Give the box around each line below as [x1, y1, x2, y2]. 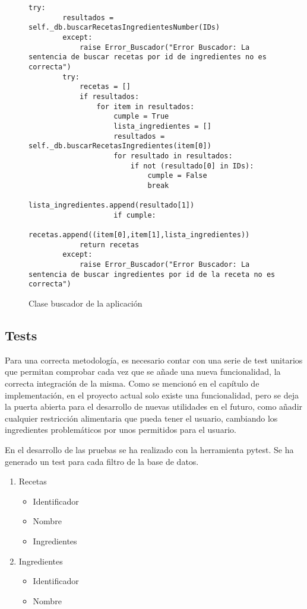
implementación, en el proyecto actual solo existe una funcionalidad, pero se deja [5, 388, 299, 401]
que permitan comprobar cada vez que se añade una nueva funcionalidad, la [5, 365, 281, 378]
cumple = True [113, 112, 169, 121]
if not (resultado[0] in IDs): [130, 161, 254, 170]
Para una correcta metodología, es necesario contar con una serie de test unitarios [5, 353, 303, 366]
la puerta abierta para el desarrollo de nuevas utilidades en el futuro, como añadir [5, 400, 303, 413]
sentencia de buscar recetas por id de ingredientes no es [29, 53, 267, 62]
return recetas [79, 240, 140, 249]
